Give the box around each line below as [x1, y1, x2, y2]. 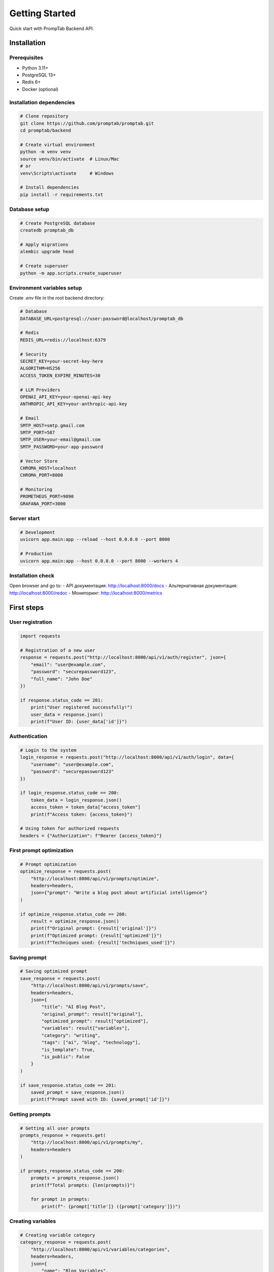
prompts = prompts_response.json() [30, 1175, 119, 1181]
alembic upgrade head [20, 249, 74, 254]
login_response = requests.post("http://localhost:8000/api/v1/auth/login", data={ [20, 755, 234, 760]
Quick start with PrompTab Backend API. [9, 25, 94, 32]
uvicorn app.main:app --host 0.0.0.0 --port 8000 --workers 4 [20, 558, 178, 564]
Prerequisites [9, 54, 43, 61]
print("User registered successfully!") [30, 705, 133, 710]
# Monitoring [20, 486, 53, 493]
